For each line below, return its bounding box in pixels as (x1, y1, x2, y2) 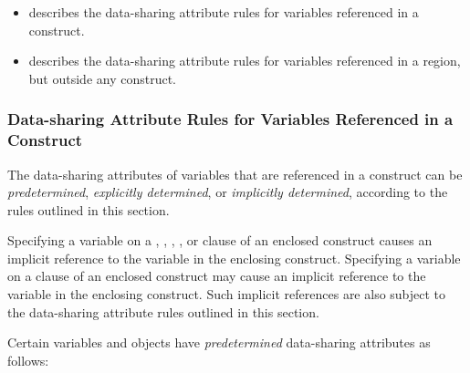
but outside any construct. (28, 68, 177, 88)
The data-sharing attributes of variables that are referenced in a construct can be (7, 164, 463, 183)
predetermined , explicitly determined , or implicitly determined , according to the (7, 182, 448, 202)
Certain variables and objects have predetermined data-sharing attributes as (7, 333, 431, 352)
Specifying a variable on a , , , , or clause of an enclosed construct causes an (7, 231, 433, 250)
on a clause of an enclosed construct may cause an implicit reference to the (7, 266, 426, 285)
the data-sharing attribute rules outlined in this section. (7, 302, 319, 321)
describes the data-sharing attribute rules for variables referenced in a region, (28, 51, 461, 70)
